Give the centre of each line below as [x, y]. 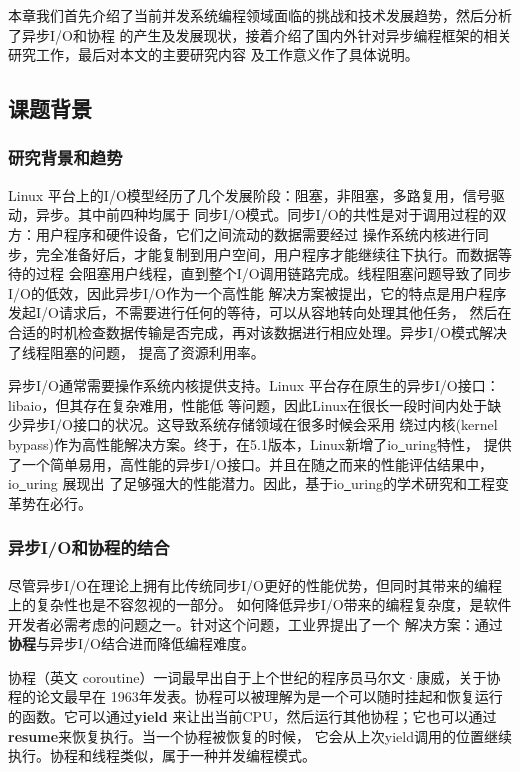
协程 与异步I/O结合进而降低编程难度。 [131, 643]
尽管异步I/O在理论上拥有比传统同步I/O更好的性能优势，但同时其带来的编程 [255, 584]
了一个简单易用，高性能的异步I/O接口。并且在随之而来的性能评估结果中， [250, 463]
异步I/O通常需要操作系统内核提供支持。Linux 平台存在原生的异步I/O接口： [254, 385]
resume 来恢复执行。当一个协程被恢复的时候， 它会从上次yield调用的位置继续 [260, 735]
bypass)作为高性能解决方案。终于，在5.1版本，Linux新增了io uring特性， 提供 [260, 443]
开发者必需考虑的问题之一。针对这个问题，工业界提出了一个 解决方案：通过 [255, 623]
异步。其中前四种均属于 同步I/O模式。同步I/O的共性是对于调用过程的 [264, 214]
